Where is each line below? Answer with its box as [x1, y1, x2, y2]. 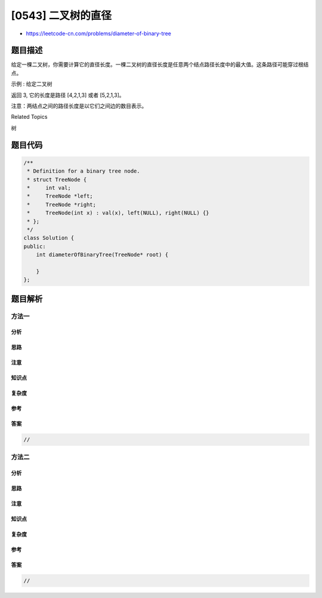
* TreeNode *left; [27, 193, 94, 200]
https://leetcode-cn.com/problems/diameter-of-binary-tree [26, 30, 171, 37]
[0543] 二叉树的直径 [11, 9, 112, 22]
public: [23, 243, 46, 250]
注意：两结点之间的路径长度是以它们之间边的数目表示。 [11, 102, 147, 110]
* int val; [27, 184, 72, 191]
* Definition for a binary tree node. [27, 168, 140, 174]
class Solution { [23, 235, 75, 241]
